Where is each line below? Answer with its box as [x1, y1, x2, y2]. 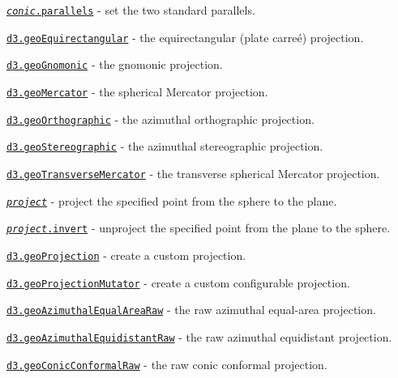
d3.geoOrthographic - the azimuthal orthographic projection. [6, 110, 315, 127]
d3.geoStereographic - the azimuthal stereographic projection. [6, 138, 323, 155]
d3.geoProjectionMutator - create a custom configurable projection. [6, 274, 350, 291]
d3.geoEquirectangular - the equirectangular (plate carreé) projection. [6, 28, 364, 45]
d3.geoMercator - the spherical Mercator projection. [6, 83, 268, 100]
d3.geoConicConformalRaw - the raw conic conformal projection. [6, 355, 327, 372]
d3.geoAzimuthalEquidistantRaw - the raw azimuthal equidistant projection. [6, 328, 392, 345]
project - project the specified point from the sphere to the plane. [6, 192, 337, 209]
